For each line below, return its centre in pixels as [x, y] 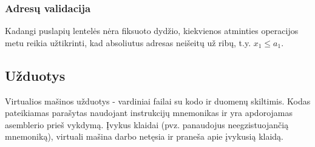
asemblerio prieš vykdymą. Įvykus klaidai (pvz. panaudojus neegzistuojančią [147, 124]
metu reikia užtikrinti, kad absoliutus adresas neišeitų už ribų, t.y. [128, 42]
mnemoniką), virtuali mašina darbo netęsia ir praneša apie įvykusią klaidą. [144, 136]
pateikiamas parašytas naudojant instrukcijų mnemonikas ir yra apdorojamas [149, 113]
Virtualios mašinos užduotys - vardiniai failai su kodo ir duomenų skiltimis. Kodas [158, 101]
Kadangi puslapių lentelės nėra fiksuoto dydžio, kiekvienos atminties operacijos [152, 31]
